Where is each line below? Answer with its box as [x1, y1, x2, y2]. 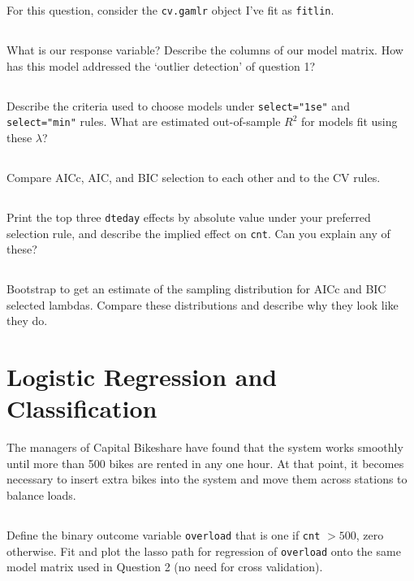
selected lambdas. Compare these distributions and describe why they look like [6, 296, 399, 313]
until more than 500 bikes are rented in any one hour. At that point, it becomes [6, 454, 404, 471]
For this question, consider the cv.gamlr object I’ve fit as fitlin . [6, 2, 334, 18]
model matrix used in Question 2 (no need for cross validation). [6, 558, 323, 575]
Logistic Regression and [6, 360, 278, 393]
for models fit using [301, 113, 398, 130]
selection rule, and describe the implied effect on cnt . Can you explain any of [6, 224, 390, 241]
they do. [6, 312, 48, 329]
